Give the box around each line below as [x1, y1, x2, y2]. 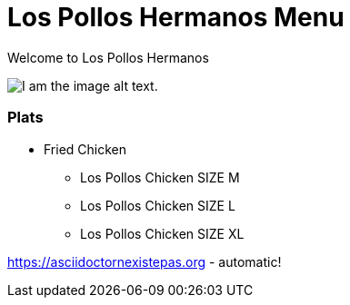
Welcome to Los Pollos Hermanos [7, 49, 209, 65]
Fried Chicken [44, 141, 127, 157]
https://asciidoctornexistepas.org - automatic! [7, 253, 282, 270]
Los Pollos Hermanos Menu [7, 2, 345, 33]
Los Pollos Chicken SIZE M [80, 169, 240, 185]
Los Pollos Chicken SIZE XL [80, 225, 245, 241]
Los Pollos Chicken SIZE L [80, 197, 235, 213]
